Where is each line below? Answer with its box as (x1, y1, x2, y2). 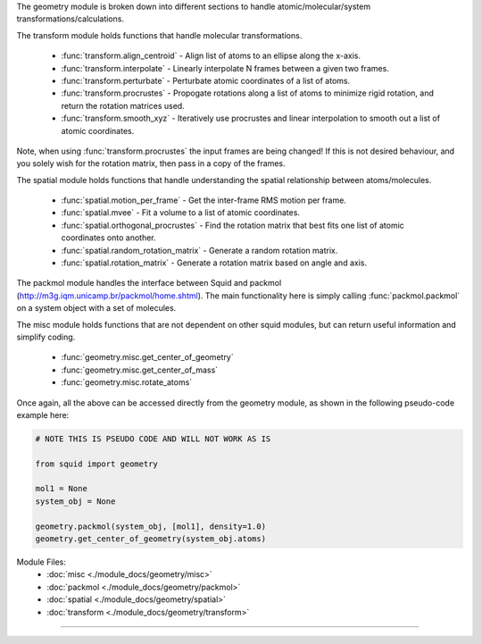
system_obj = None (35, 496, 116, 506)
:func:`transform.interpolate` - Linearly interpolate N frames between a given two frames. (61, 63, 390, 73)
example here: (16, 409, 70, 420)
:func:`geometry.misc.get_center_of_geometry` (61, 352, 234, 363)
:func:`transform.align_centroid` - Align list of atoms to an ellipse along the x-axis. (61, 50, 361, 62)
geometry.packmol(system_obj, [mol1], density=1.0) (35, 521, 267, 531)
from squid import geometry (35, 458, 158, 469)
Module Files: (16, 556, 67, 567)
